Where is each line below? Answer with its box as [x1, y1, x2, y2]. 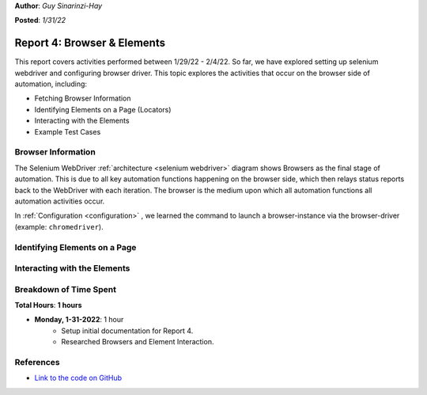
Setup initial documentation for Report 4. [61, 325, 194, 336]
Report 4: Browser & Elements [14, 36, 166, 50]
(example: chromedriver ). [14, 222, 104, 231]
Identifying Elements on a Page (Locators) [34, 104, 172, 114]
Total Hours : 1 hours [14, 301, 82, 310]
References [14, 356, 60, 367]
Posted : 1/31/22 [14, 16, 66, 25]
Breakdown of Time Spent [14, 283, 116, 294]
